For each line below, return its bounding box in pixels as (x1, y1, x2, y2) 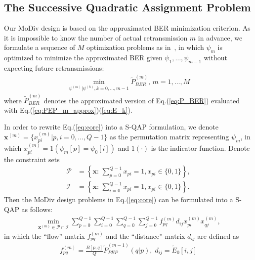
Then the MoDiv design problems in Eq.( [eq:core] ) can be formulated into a (4, 194, 233, 205)
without (204, 52, 227, 63)
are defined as (197, 230, 239, 241)
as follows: (21, 204, 52, 214)
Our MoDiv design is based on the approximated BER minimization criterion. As (4, 23, 251, 33)
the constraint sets (4, 154, 60, 164)
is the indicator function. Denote (151, 143, 250, 153)
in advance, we (198, 32, 243, 43)
